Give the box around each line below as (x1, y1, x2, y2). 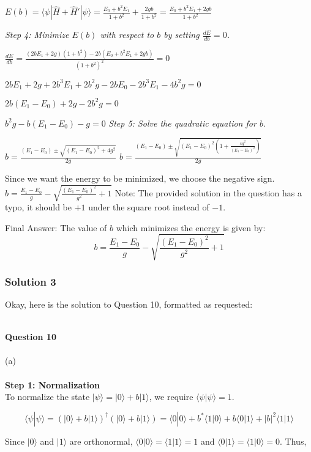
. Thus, (280, 434, 307, 447)
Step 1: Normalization (5, 378, 100, 391)
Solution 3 (5, 273, 56, 289)
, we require (149, 390, 193, 403)
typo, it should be (5, 201, 72, 213)
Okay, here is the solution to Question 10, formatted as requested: (5, 297, 253, 310)
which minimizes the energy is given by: (116, 221, 266, 234)
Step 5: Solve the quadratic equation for (108, 116, 257, 129)
